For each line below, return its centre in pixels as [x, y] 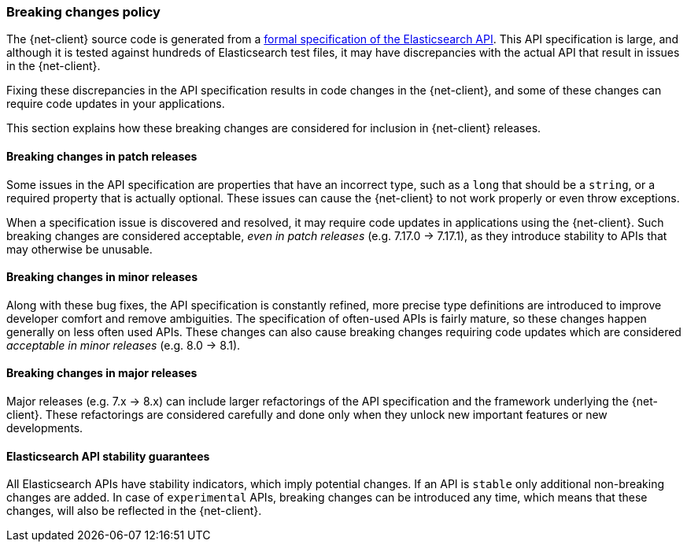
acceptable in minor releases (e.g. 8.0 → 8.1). [124, 345]
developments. [45, 428]
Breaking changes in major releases [102, 373]
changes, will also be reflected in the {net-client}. [134, 511]
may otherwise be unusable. [79, 249]
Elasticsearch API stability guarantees [108, 456]
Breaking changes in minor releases [102, 277]
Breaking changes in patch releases [102, 156]
